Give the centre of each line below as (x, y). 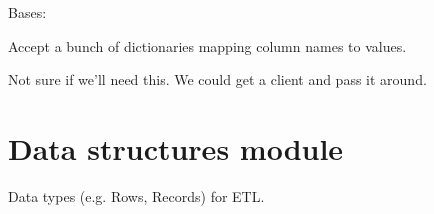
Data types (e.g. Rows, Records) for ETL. (136, 195)
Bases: (27, 12)
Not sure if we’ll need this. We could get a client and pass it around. (217, 79)
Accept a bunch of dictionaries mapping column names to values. (207, 45)
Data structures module (176, 147)
